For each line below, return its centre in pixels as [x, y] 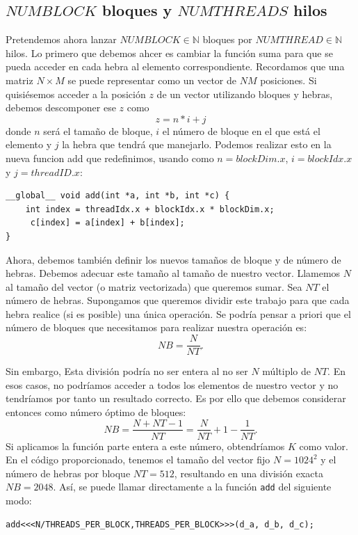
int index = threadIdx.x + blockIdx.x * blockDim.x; [150, 209]
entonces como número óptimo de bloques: [96, 412]
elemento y [29, 144]
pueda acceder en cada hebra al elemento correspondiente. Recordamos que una [175, 66]
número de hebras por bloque [68, 473]
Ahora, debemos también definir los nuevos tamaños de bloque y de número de [173, 259]
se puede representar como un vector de [152, 80]
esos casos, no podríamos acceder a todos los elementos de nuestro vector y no [172, 384]
